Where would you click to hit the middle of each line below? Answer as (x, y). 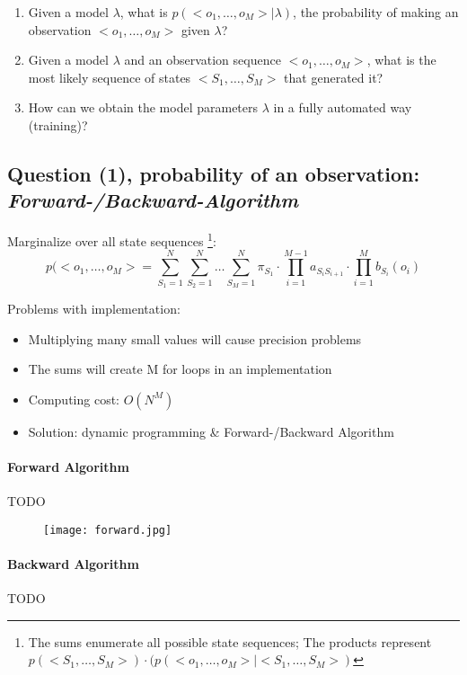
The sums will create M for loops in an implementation (180, 369)
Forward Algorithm (68, 466)
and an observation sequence (203, 60)
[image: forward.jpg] (108, 530)
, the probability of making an (376, 12)
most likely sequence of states (110, 77)
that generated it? (334, 77)
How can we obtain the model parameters (143, 107)
